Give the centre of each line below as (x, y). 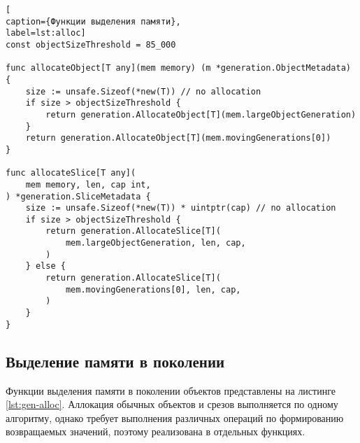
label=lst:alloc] (46, 33)
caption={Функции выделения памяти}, (93, 21)
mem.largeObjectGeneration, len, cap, (156, 243)
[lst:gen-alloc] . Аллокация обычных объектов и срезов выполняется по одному (172, 404)
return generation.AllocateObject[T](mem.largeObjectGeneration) (201, 114)
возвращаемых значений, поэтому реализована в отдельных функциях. (156, 431)
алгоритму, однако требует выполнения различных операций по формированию (175, 417)
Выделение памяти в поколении (115, 361)
